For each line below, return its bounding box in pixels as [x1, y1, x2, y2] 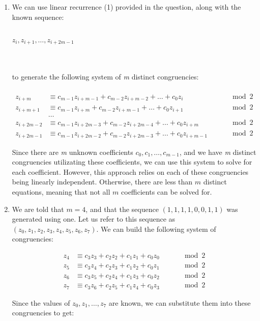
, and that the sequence [85, 203, 159, 214]
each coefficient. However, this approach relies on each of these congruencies [12, 166, 249, 177]
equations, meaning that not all [12, 186, 110, 197]
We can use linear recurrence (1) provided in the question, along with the [12, 2, 241, 12]
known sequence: [12, 11, 64, 22]
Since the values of [12, 297, 70, 308]
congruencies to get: [12, 307, 74, 318]
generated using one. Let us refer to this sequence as [12, 213, 176, 224]
